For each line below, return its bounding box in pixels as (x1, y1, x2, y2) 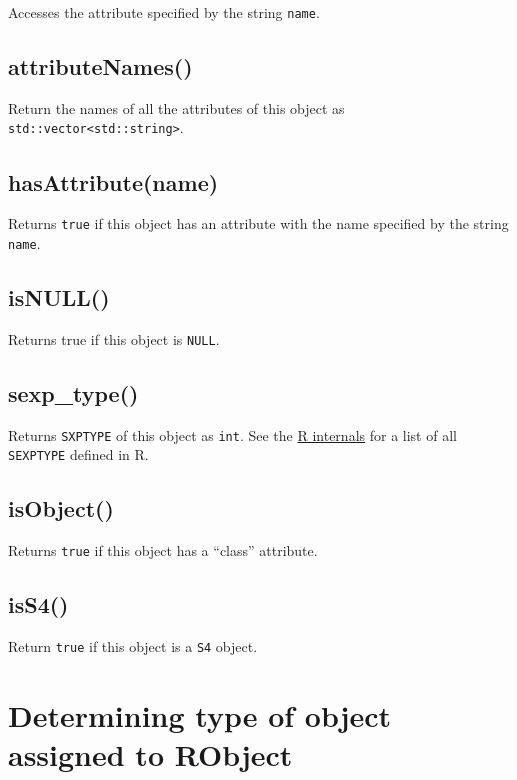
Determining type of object (8, 694, 392, 735)
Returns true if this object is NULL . (8, 328, 220, 349)
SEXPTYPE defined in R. (8, 444, 149, 465)
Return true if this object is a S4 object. (8, 636, 258, 657)
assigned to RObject (8, 734, 293, 775)
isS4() (8, 589, 69, 620)
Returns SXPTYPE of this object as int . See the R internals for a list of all (8, 424, 457, 445)
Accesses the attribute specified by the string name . (8, 2, 320, 22)
